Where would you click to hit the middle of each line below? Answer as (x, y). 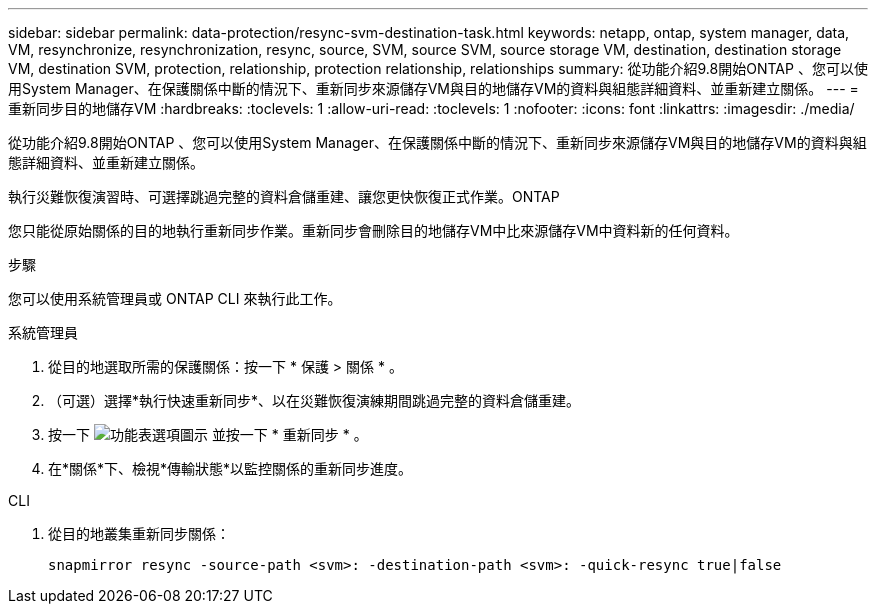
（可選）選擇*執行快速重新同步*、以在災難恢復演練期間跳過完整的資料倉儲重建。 (314, 400)
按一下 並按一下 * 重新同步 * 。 (208, 434)
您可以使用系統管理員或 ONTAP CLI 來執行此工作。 (175, 298)
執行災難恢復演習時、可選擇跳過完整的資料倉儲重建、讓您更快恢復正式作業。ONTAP (284, 196)
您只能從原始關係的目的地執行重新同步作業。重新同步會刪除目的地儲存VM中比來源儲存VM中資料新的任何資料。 (373, 230)
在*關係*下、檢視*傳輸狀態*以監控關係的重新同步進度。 (230, 468)
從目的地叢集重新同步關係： (139, 533)
